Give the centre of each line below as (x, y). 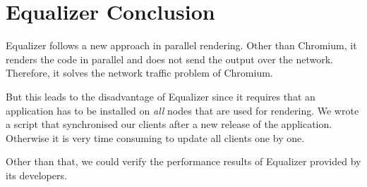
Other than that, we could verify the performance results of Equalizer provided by (183, 161)
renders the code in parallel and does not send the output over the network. (169, 59)
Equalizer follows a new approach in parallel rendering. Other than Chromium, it (181, 45)
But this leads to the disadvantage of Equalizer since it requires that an (161, 96)
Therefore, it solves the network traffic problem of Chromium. (139, 73)
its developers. (36, 175)
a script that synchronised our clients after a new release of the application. (169, 124)
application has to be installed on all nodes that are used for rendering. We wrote (182, 110)
